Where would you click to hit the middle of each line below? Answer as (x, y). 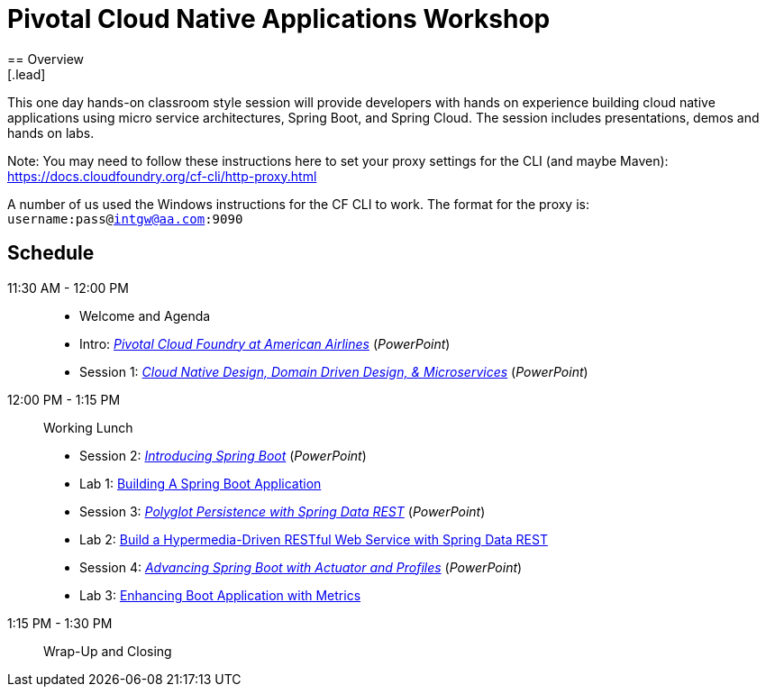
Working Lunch (88, 427)
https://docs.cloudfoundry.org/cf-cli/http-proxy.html (162, 176)
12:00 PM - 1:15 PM (64, 399)
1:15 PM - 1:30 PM (60, 623)
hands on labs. (51, 132)
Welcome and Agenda (145, 315)
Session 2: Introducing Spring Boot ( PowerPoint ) (223, 455)
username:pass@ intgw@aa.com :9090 (125, 219)
